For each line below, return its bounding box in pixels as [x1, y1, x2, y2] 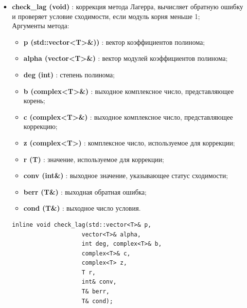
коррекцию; [23, 121, 58, 131]
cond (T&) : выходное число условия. [23, 203, 141, 213]
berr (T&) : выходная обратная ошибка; [23, 186, 147, 197]
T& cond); [81, 297, 113, 305]
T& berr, [81, 288, 110, 295]
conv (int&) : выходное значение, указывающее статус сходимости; [23, 170, 228, 181]
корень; [23, 95, 45, 106]
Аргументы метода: [12, 20, 70, 31]
